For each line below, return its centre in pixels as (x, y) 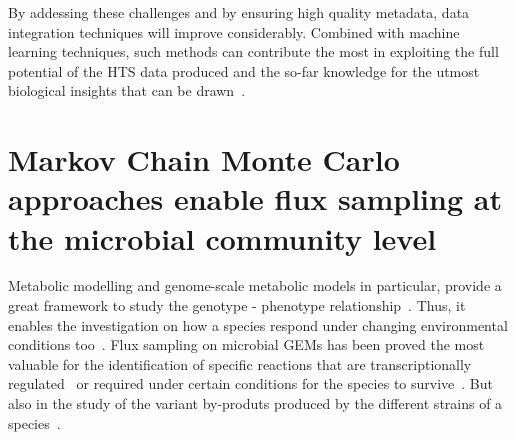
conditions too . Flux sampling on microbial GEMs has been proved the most (246, 344)
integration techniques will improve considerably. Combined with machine (234, 31)
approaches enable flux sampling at (255, 198)
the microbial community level (222, 237)
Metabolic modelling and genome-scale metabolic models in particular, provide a (255, 285)
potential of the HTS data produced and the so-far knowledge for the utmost (244, 70)
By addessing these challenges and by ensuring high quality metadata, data (239, 12)
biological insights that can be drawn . (127, 90)
